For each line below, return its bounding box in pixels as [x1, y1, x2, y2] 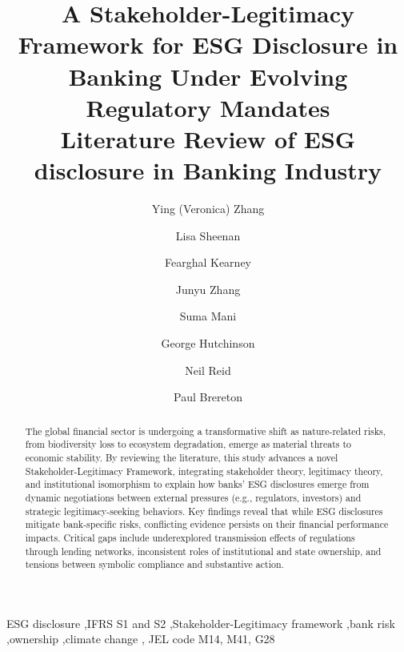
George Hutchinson [161, 335, 255, 352]
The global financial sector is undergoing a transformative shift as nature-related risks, [25, 424, 386, 437]
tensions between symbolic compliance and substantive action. [25, 557, 284, 571]
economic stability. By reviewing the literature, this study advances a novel [25, 450, 338, 464]
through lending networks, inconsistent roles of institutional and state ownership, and [25, 544, 382, 557]
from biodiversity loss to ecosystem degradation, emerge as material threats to [25, 437, 352, 451]
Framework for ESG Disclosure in [18, 28, 398, 61]
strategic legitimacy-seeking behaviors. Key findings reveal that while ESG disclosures [25, 504, 383, 517]
